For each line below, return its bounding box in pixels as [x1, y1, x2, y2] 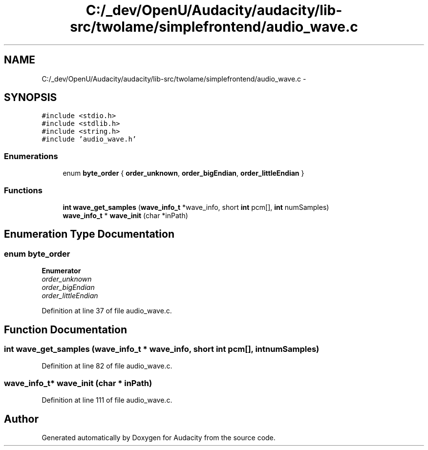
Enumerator [42, 266, 81, 275]
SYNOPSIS [4, 91, 57, 104]
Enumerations [4, 151, 58, 161]
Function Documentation [4, 323, 127, 336]
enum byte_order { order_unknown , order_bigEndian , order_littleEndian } [63, 169, 304, 178]
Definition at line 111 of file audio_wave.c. [42, 396, 172, 405]
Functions [4, 185, 43, 195]
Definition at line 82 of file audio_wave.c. [42, 362, 172, 370]
